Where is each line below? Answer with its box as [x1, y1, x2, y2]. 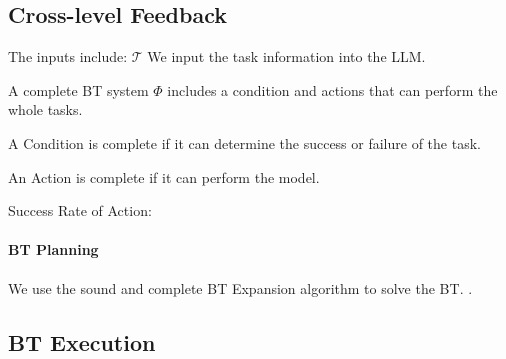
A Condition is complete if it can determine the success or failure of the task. [8, 132, 481, 153]
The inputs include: [8, 46, 128, 67]
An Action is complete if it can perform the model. [8, 166, 320, 187]
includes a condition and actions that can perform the [167, 79, 498, 100]
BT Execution [8, 326, 156, 357]
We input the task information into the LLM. [147, 46, 426, 67]
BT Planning [8, 239, 99, 260]
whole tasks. [8, 99, 83, 120]
